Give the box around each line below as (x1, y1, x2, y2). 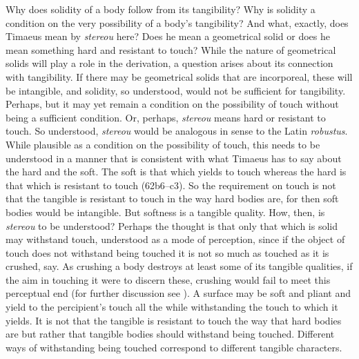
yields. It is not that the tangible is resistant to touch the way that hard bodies (6, 313, 342, 327)
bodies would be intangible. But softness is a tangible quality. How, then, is (6, 204, 325, 219)
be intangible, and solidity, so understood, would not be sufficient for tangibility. (6, 83, 346, 97)
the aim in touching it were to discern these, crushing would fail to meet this (6, 272, 331, 287)
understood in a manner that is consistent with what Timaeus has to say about (6, 151, 342, 165)
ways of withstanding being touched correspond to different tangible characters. (6, 340, 342, 354)
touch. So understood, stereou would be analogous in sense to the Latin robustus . (6, 124, 348, 138)
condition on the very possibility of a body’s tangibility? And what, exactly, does (6, 15, 349, 30)
